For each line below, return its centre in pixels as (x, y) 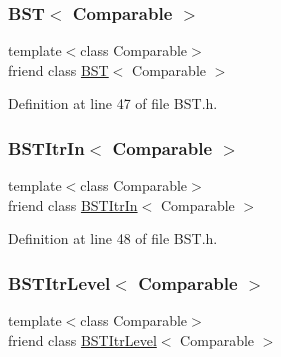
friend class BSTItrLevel (82, 339)
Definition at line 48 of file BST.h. (113, 238)
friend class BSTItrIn (73, 204)
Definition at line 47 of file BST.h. (113, 103)
